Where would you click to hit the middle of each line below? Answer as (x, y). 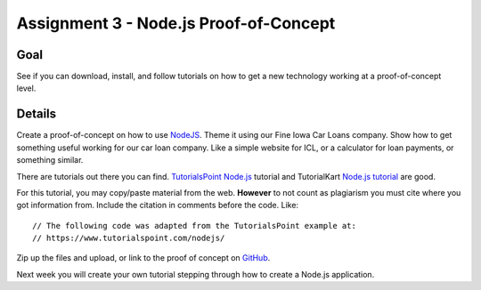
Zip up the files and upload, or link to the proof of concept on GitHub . (143, 258)
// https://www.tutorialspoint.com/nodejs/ (129, 238)
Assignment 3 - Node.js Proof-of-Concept (176, 23)
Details (37, 114)
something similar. (50, 160)
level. (26, 88)
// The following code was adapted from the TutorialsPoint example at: (194, 226)
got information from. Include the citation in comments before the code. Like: (157, 205)
